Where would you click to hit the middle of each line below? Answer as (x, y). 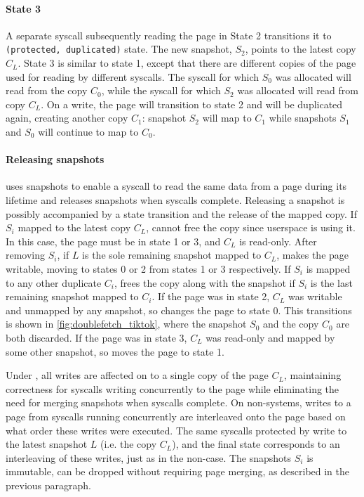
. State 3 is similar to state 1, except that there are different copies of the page (187, 63)
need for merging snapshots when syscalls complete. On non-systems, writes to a (178, 402)
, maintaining (312, 375)
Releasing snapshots (55, 159)
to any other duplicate (54, 282)
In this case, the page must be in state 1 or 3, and (113, 241)
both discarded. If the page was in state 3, (96, 337)
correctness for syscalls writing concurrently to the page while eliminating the (173, 388)
